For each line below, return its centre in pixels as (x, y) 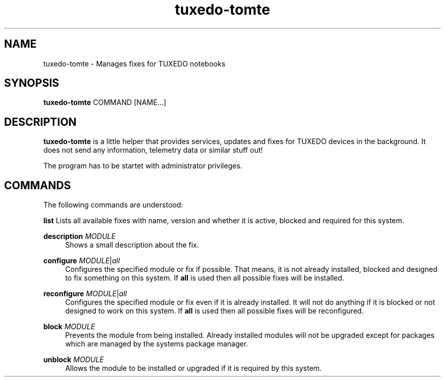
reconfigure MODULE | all (85, 294)
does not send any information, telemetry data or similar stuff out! (153, 150)
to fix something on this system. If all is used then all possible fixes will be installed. (205, 278)
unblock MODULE (74, 360)
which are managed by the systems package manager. (157, 344)
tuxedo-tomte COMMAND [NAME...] (105, 102)
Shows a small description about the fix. (132, 245)
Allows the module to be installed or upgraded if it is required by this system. (194, 368)
